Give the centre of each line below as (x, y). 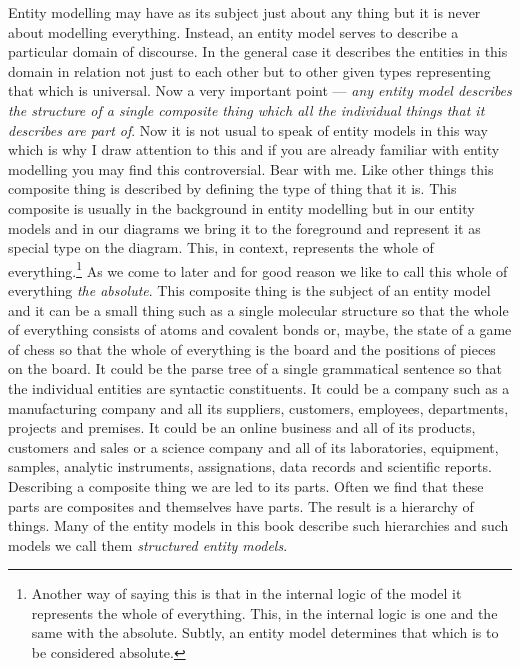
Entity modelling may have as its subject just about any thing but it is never (244, 12)
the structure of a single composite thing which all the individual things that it (246, 109)
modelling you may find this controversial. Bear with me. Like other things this (251, 168)
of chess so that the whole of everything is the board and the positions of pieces (252, 348)
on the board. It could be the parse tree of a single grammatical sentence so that (255, 368)
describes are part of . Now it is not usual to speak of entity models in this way (248, 129)
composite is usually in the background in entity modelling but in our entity (241, 207)
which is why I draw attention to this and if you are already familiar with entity (254, 149)
